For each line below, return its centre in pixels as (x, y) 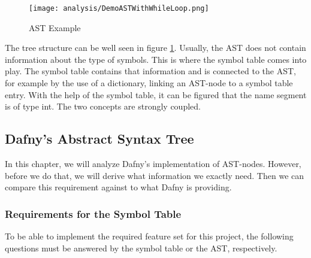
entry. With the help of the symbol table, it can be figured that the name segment (156, 94)
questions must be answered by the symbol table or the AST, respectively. (141, 248)
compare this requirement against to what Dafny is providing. (118, 187)
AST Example (55, 27)
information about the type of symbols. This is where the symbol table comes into (156, 59)
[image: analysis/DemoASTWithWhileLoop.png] (119, 8)
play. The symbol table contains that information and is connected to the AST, (151, 71)
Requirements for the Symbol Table (93, 213)
